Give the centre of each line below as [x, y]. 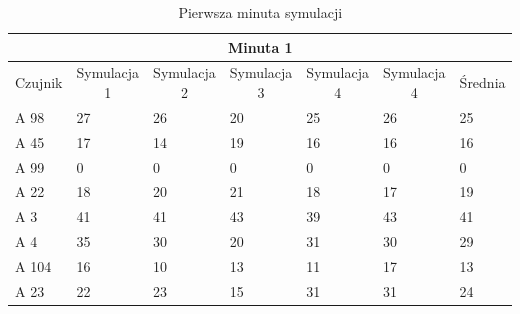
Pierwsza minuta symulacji [260, 12]
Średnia [482, 82]
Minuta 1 [260, 46]
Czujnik [39, 82]
